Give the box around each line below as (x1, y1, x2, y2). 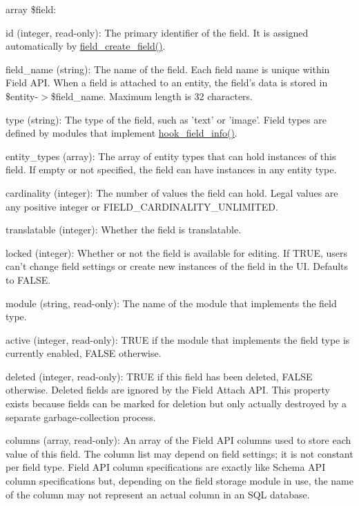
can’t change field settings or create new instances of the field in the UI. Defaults (6, 259, 349, 273)
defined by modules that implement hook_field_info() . (6, 126, 237, 140)
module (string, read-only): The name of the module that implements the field (6, 295, 337, 310)
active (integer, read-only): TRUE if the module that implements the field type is (6, 332, 350, 347)
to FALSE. (6, 272, 51, 286)
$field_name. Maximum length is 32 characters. (50, 88, 253, 103)
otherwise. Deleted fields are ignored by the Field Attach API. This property (6, 382, 331, 397)
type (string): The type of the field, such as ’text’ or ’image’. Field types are (6, 112, 327, 126)
